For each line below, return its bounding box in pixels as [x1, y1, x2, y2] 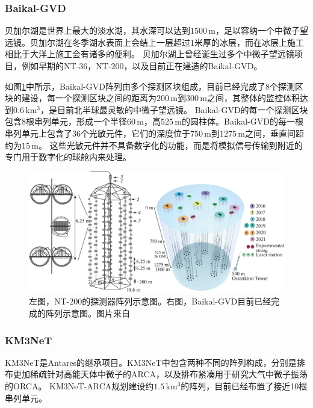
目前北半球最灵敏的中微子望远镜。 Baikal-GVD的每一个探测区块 [57, 103, 308, 116]
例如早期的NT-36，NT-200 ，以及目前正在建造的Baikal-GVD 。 [21, 60, 262, 72]
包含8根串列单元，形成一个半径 [5, 115, 127, 128]
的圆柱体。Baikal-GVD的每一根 [182, 115, 303, 128]
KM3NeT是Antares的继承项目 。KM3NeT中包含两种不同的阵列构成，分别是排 [5, 356, 305, 368]
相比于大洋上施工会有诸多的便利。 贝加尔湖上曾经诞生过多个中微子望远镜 [5, 48, 294, 60]
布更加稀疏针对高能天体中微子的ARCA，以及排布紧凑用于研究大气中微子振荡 [5, 368, 308, 380]
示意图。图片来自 [62, 307, 130, 319]
